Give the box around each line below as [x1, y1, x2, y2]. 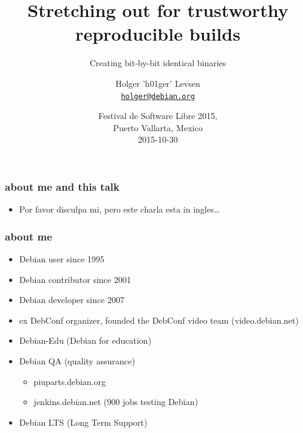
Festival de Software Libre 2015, [98, 109, 217, 122]
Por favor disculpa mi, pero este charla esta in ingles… [19, 203, 220, 216]
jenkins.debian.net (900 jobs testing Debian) [33, 395, 198, 408]
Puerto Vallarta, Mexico [113, 121, 203, 134]
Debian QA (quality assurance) [19, 355, 135, 367]
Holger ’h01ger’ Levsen [115, 77, 200, 89]
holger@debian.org [121, 92, 195, 101]
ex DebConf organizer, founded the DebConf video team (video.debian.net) [19, 313, 299, 326]
